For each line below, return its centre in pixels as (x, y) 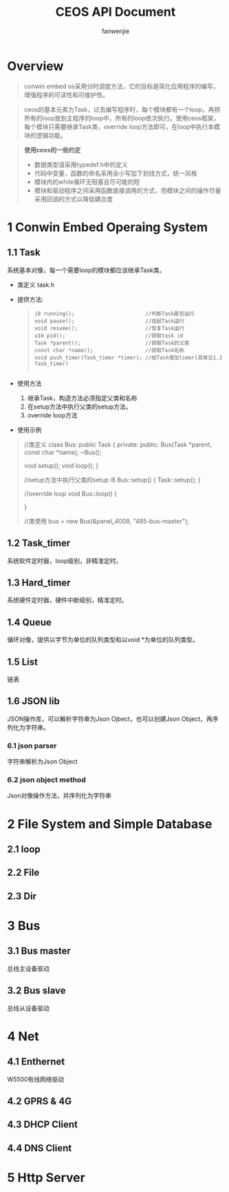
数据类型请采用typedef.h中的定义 (81, 164)
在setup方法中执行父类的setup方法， (79, 407)
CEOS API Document (116, 12)
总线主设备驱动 (28, 968)
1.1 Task (24, 253)
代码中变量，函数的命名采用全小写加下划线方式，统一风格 (116, 173)
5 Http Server (46, 1177)
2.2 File (23, 873)
